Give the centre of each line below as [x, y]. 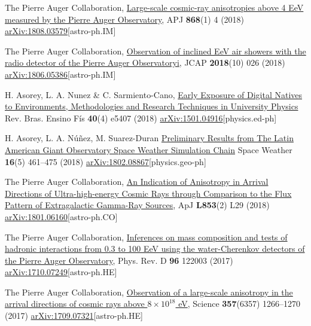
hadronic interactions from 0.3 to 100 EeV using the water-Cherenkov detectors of [155, 249]
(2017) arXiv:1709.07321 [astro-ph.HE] [74, 316]
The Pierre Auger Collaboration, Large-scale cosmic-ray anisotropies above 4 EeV [154, 7]
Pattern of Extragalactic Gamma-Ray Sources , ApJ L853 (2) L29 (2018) [137, 205]
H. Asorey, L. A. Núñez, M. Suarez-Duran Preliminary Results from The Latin [149, 138]
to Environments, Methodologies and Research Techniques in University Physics [152, 106]
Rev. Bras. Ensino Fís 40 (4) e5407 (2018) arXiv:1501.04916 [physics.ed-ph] [141, 118]
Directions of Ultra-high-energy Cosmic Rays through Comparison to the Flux [148, 193]
